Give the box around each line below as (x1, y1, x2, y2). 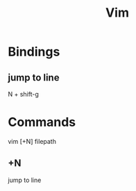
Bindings (8, 44, 60, 60)
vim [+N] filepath (8, 137, 56, 145)
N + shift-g (8, 90, 39, 98)
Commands (8, 115, 76, 130)
